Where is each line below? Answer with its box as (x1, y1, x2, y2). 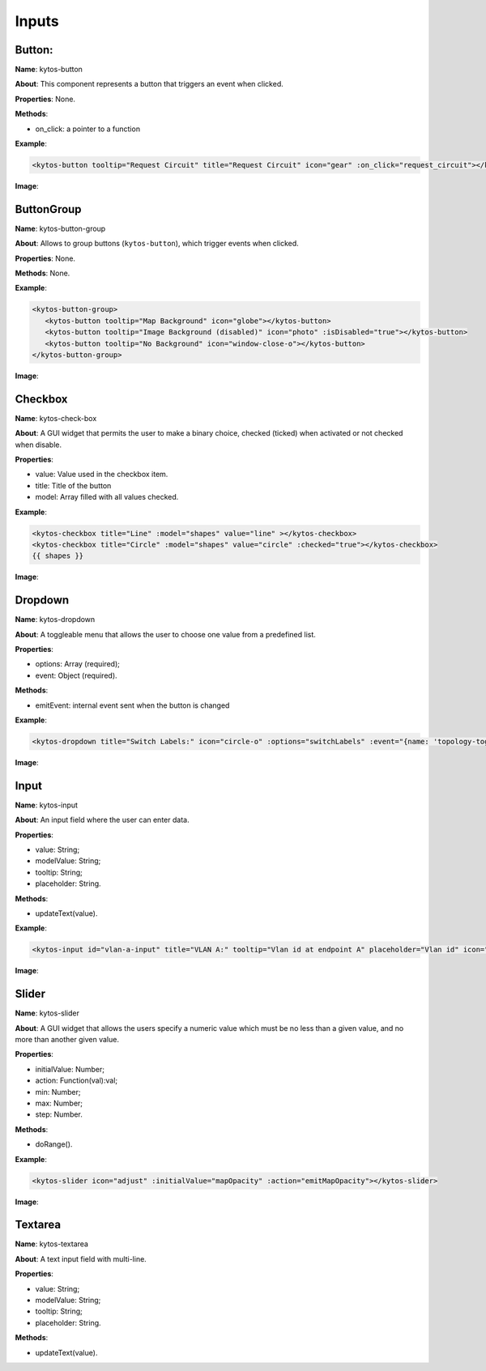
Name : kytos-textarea (15, 1239, 89, 1249)
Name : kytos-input (15, 800, 79, 810)
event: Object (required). (35, 671, 117, 680)
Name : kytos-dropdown (15, 615, 96, 624)
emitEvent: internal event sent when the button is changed (35, 700, 230, 710)
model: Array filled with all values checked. (35, 492, 179, 502)
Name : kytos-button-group (15, 224, 106, 233)
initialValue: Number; (35, 1064, 105, 1074)
